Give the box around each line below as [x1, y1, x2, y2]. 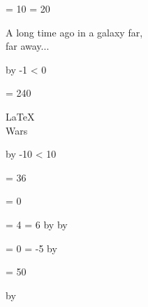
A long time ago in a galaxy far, [6, 25, 143, 39]
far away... [6, 39, 50, 53]
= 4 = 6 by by [6, 217, 68, 231]
